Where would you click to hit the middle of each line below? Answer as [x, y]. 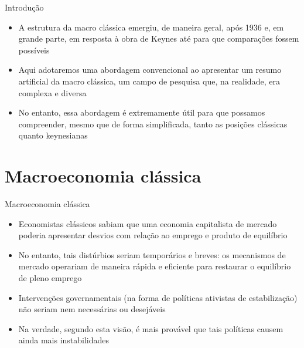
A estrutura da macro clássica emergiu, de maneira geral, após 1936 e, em [151, 27]
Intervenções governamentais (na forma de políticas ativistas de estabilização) [158, 297]
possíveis [34, 50]
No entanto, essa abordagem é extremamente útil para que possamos [142, 112]
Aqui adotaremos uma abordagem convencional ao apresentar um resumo [150, 70]
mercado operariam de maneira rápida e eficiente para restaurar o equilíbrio [155, 266]
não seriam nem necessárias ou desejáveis [92, 309]
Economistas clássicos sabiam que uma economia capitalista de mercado [148, 223]
